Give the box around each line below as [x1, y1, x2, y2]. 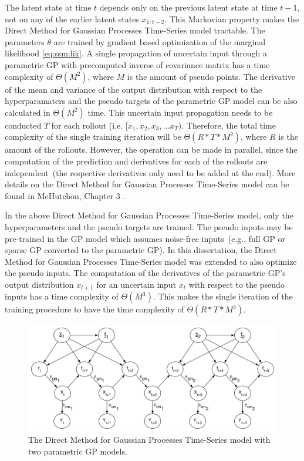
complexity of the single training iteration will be [5, 130, 181, 143]
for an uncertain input [96, 278, 177, 290]
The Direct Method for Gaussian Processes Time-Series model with [28, 433, 271, 446]
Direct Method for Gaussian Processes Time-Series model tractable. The [5, 24, 265, 36]
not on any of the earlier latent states [5, 12, 139, 25]
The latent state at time [5, 1, 92, 13]
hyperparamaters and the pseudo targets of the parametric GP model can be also [5, 95, 298, 107]
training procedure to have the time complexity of [5, 303, 184, 315]
